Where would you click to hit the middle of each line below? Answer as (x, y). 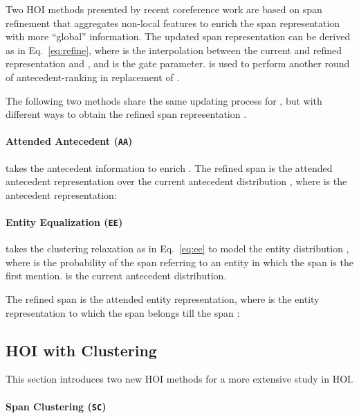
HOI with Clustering (81, 350)
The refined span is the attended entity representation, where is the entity (163, 299)
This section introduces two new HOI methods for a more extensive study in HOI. (179, 379)
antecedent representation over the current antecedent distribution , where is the (176, 181)
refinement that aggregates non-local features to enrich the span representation (173, 23)
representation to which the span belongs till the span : (123, 312)
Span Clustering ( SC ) (56, 406)
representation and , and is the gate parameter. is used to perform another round (178, 63)
